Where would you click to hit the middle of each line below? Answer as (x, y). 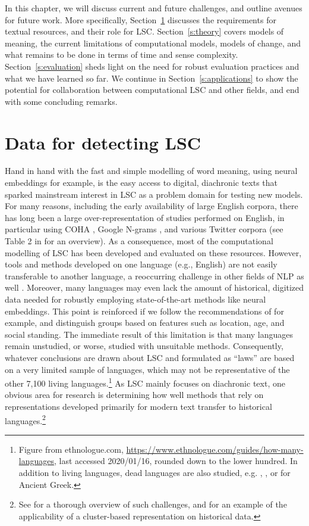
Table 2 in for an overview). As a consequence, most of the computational (139, 241)
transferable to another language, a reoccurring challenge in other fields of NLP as (154, 276)
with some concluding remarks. (61, 101)
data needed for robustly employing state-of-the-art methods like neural (135, 299)
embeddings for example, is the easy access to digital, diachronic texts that (141, 183)
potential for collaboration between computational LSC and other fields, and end (152, 90)
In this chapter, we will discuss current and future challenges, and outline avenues (154, 8)
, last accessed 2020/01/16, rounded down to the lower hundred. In (176, 461)
